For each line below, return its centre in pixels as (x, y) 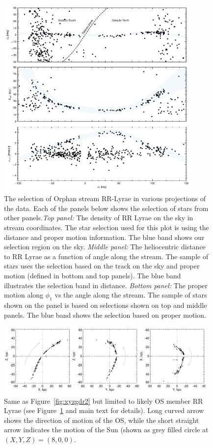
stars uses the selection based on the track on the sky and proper (102, 266)
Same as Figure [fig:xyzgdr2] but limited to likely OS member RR (104, 401)
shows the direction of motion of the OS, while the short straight (102, 420)
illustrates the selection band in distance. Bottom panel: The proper (106, 285)
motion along (24, 295)
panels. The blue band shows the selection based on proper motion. (105, 314)
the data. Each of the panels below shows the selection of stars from (106, 208)
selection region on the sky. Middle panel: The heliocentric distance (105, 247)
